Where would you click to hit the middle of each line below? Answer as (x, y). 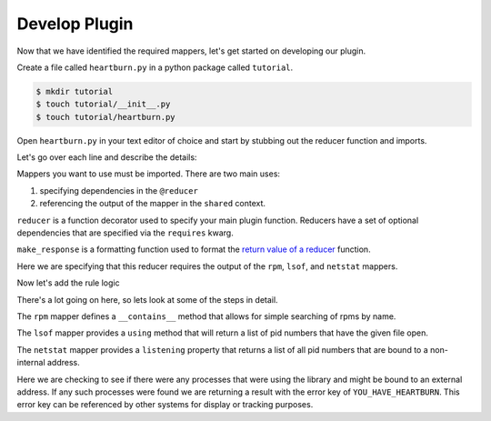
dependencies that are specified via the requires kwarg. (125, 233)
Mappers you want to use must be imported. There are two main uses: (149, 174)
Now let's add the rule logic (68, 283)
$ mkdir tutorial (75, 91)
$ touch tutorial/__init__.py (103, 104)
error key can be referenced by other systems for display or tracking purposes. (165, 405)
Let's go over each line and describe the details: (107, 157)
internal (31, 363)
